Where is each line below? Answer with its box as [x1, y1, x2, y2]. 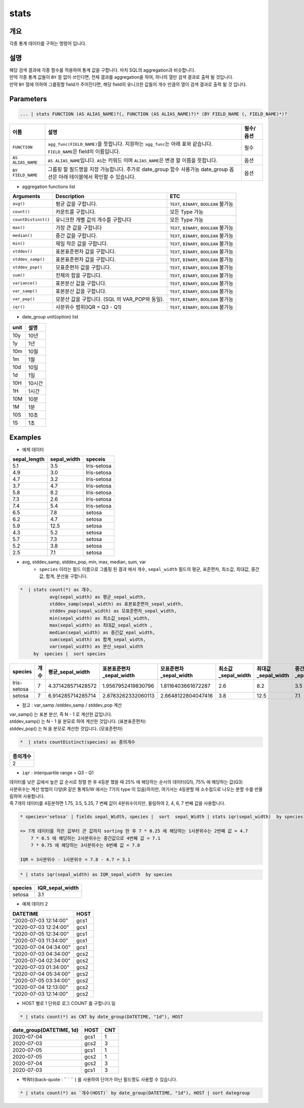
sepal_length [12, 456, 45, 463]
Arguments [12, 193, 41, 200]
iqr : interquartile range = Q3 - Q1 [22, 770, 94, 776]
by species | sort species [33, 651, 106, 656]
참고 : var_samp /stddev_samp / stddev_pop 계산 [22, 702, 122, 708]
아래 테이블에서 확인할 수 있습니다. [58, 173, 136, 180]
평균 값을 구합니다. [55, 201, 97, 208]
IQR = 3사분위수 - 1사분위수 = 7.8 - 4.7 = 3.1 [20, 857, 131, 862]
